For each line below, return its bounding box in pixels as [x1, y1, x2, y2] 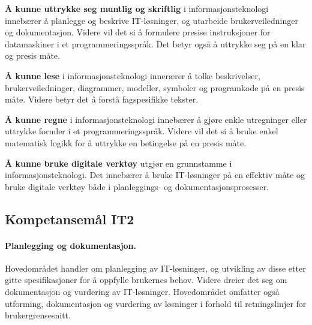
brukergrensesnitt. [5, 309, 71, 321]
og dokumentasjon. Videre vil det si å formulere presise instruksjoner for [5, 26, 271, 38]
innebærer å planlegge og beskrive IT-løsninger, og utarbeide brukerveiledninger [5, 14, 298, 26]
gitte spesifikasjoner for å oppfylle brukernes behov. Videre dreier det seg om [5, 273, 287, 286]
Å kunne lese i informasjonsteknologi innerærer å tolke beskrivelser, [5, 69, 260, 82]
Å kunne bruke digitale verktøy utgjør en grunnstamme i [5, 157, 232, 169]
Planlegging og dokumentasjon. [5, 239, 137, 251]
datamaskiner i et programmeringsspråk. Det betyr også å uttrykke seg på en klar [5, 37, 306, 50]
